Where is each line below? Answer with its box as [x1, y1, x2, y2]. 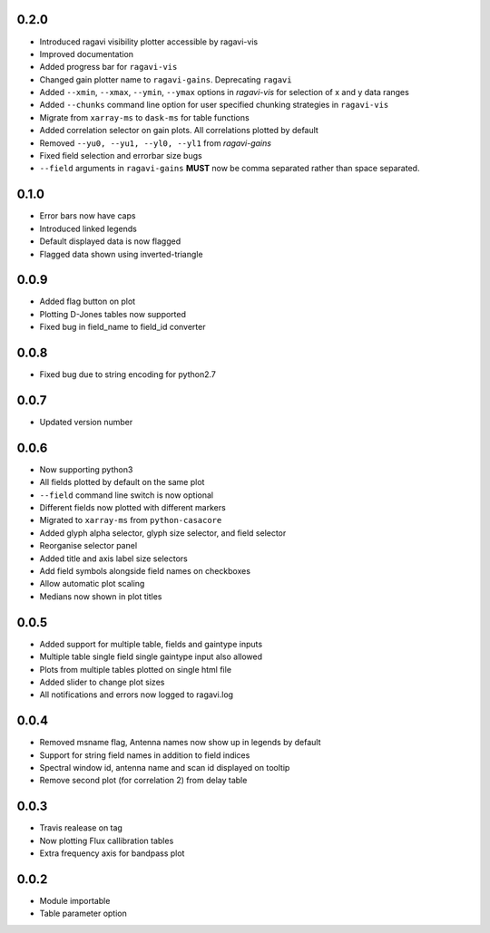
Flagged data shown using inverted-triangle [39, 248, 203, 259]
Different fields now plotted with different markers [39, 502, 226, 513]
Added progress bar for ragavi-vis [39, 62, 178, 73]
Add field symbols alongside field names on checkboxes [39, 566, 251, 577]
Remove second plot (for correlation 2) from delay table [39, 775, 248, 786]
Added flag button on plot [39, 296, 136, 307]
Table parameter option [39, 908, 127, 919]
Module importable [39, 895, 111, 906]
